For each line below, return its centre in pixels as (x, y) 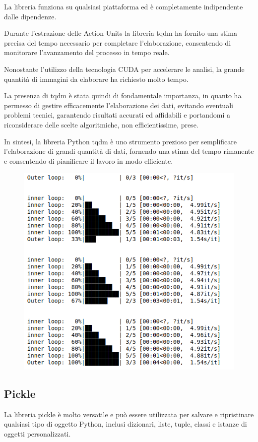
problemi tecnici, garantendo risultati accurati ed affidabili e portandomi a (117, 115)
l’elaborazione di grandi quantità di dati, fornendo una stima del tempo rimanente (129, 151)
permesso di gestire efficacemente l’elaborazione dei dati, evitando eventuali (119, 105)
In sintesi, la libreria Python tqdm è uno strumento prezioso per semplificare (121, 141)
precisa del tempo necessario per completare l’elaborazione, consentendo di (118, 42)
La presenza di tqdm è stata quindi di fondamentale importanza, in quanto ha (123, 95)
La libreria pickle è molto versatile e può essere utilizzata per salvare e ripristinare (129, 414)
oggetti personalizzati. (37, 433)
